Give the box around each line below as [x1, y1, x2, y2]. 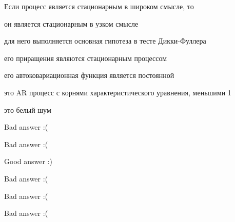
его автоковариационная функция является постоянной [4, 70, 174, 80]
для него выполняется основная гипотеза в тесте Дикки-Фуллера [4, 35, 206, 46]
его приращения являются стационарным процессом [4, 52, 167, 63]
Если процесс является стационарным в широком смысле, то [4, 1, 194, 11]
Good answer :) [4, 156, 52, 167]
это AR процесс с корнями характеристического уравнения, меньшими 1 [4, 87, 231, 97]
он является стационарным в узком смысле [4, 18, 139, 29]
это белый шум [4, 104, 51, 115]
